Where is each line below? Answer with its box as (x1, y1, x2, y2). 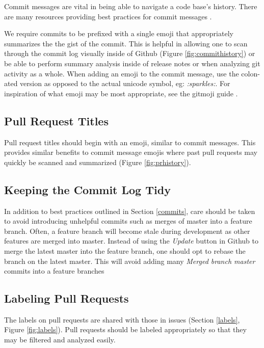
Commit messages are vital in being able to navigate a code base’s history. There (4, 1, 257, 11)
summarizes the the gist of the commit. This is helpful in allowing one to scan (4, 38, 248, 48)
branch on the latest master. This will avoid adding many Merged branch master (4, 255, 255, 266)
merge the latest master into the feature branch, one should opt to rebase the (4, 245, 246, 256)
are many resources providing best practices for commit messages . (4, 11, 212, 21)
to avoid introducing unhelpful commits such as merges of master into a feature (4, 216, 252, 226)
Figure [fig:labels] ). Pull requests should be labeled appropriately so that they (4, 324, 247, 335)
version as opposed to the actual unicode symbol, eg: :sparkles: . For (20, 78, 230, 89)
